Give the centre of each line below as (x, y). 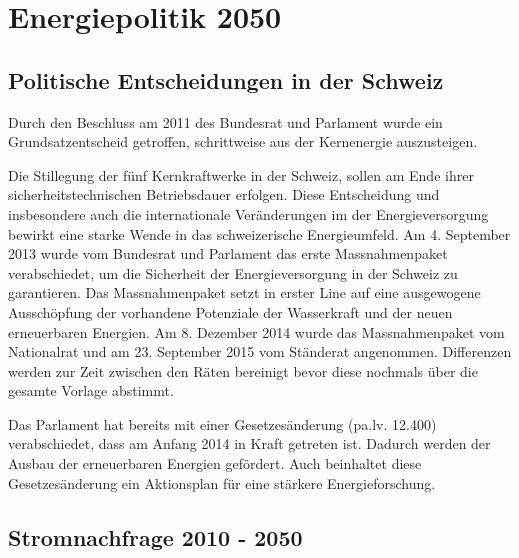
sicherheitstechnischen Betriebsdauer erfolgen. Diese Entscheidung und (224, 194)
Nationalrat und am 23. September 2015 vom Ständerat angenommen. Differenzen (260, 351)
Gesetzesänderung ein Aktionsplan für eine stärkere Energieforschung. (222, 482)
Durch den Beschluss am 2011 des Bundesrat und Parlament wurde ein (225, 121)
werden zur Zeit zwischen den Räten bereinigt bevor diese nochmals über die (243, 370)
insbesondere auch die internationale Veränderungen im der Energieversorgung (248, 213)
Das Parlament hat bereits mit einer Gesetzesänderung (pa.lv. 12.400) (222, 423)
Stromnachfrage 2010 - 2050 (155, 536)
